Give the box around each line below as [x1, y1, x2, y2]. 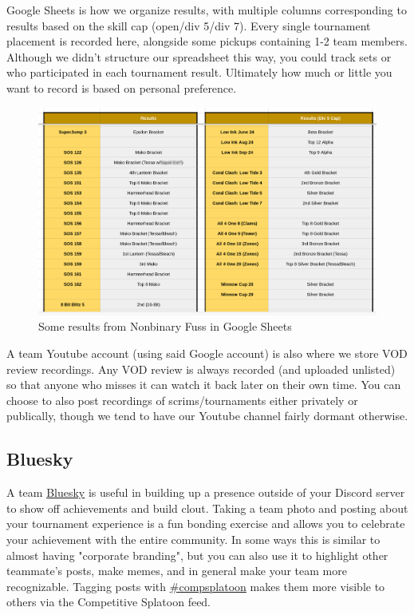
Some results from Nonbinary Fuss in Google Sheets [38, 318, 292, 335]
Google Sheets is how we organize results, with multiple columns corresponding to [6, 2, 407, 18]
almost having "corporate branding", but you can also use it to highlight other [6, 546, 388, 563]
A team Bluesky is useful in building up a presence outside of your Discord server [6, 484, 405, 501]
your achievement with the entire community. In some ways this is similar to [6, 530, 380, 547]
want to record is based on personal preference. [6, 79, 237, 96]
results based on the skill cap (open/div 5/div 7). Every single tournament [6, 17, 371, 34]
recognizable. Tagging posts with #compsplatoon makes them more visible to [6, 577, 385, 594]
